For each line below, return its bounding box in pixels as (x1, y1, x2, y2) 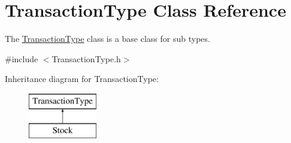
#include (5, 52, 38, 65)
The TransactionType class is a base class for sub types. (5, 32, 210, 45)
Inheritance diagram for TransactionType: (5, 72, 159, 85)
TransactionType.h (51, 52, 121, 65)
